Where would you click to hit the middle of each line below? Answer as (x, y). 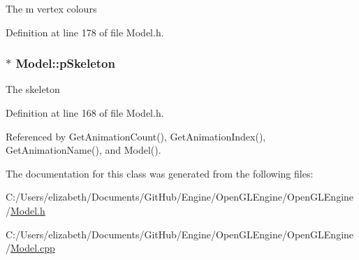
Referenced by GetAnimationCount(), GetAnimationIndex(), (136, 136)
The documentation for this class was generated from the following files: (160, 173)
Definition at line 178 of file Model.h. (85, 32)
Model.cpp (33, 248)
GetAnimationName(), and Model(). (83, 150)
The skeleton (33, 89)
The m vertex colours (51, 8)
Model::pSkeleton (65, 63)
